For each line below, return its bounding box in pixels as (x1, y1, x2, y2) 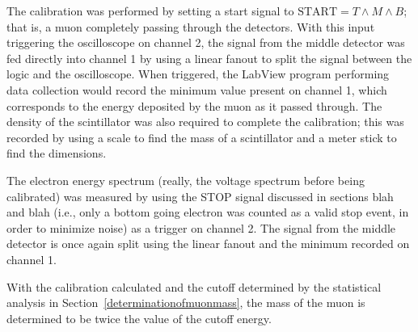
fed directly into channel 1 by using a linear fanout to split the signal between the (6, 49, 412, 66)
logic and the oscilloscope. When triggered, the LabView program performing (6, 65, 390, 82)
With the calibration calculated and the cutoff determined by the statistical (6, 278, 382, 295)
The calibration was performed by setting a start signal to (6, 2, 294, 19)
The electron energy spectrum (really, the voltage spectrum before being (6, 171, 365, 188)
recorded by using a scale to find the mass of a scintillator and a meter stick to (6, 128, 397, 145)
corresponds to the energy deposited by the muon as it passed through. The (6, 97, 382, 114)
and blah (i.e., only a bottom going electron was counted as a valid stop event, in (6, 204, 409, 221)
